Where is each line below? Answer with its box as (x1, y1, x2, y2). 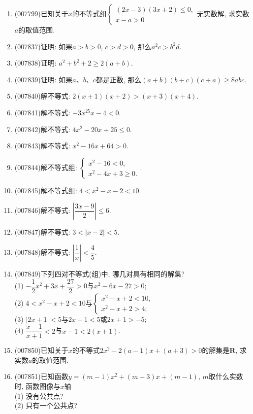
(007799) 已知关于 (14, 8, 68, 18)
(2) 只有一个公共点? (14, 400, 77, 411)
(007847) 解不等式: (14, 227, 70, 237)
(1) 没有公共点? (14, 390, 63, 401)
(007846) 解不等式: (14, 205, 70, 215)
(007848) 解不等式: (14, 246, 70, 257)
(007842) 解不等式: (14, 124, 70, 134)
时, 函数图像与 (14, 381, 61, 391)
